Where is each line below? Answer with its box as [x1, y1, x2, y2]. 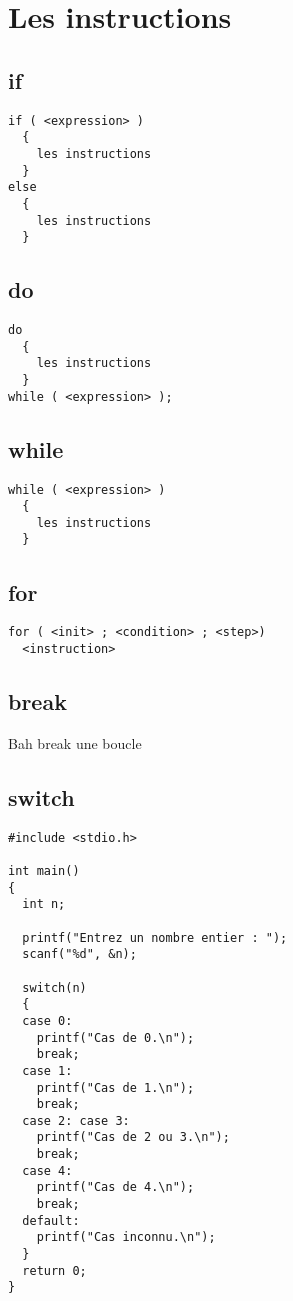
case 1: [22, 1063, 73, 1078]
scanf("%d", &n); [22, 947, 137, 962]
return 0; [22, 1263, 87, 1278]
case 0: [22, 1013, 73, 1028]
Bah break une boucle [8, 732, 142, 753]
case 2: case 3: [22, 1113, 130, 1128]
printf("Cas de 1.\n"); [36, 1080, 195, 1095]
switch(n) [22, 980, 87, 995]
